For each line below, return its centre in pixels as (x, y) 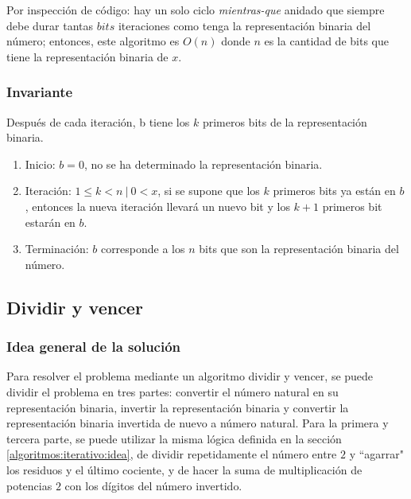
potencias (29, 485)
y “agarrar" (376, 454)
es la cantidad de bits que (326, 41)
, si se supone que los (209, 191)
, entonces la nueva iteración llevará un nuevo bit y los (157, 206)
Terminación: (57, 249)
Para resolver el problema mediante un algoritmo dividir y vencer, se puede (190, 376)
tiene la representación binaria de (87, 56)
